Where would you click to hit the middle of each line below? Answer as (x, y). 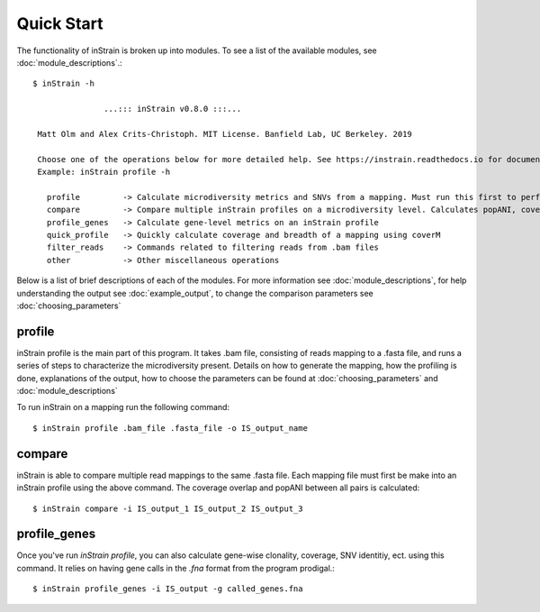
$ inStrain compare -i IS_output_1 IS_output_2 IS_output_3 (168, 508)
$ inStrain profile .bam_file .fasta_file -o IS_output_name (170, 428)
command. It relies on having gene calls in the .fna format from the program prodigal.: (175, 568)
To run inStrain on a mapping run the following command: (123, 407)
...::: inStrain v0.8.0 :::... (173, 109)
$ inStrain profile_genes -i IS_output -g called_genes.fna (168, 589)
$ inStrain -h (63, 84)
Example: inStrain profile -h (104, 172)
